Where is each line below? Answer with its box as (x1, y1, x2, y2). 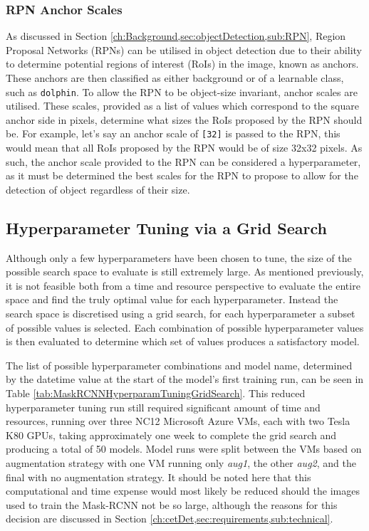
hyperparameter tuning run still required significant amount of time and (6, 399, 321, 414)
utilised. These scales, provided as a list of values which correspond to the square (6, 98, 359, 113)
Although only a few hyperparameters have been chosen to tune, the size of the (6, 250, 352, 265)
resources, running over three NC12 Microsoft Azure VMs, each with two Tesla (6, 414, 350, 429)
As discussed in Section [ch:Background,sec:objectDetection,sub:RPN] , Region (6, 28, 346, 43)
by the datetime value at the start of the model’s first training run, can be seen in (6, 372, 364, 387)
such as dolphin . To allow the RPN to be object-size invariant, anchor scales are (6, 84, 358, 99)
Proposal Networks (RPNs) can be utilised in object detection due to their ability (6, 42, 362, 57)
